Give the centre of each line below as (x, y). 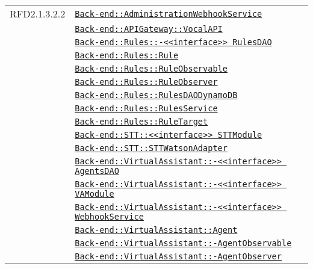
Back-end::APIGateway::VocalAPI (149, 29)
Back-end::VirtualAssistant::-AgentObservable (183, 243)
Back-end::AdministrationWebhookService (169, 14)
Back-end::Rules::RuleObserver (146, 82)
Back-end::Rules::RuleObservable (151, 69)
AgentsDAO (97, 171)
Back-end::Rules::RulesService (146, 108)
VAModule (95, 194)
